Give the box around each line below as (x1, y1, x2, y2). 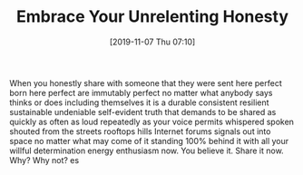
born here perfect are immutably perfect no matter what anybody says (9, 87, 273, 98)
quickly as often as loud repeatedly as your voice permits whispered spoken (9, 116, 295, 127)
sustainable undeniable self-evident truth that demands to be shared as (9, 106, 277, 117)
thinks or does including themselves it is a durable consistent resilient (9, 97, 269, 108)
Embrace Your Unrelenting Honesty (16, 6, 288, 27)
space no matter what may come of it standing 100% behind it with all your (9, 135, 289, 146)
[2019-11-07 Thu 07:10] (109, 36, 196, 47)
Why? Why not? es (9, 154, 80, 165)
